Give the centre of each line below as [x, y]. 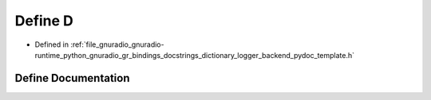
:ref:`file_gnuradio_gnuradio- [117, 44]
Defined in [52, 44]
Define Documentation [72, 78]
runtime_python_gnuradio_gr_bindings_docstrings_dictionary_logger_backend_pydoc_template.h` [195, 55]
